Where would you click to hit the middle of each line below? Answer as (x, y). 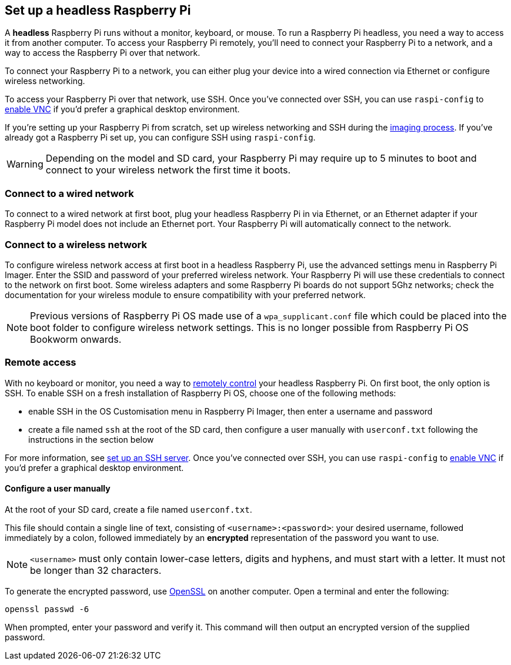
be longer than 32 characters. (96, 570)
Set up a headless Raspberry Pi (98, 10)
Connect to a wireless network (76, 244)
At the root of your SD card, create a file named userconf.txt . (128, 509)
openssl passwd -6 (47, 609)
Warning (25, 164)
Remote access (41, 362)
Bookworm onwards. (76, 339)
